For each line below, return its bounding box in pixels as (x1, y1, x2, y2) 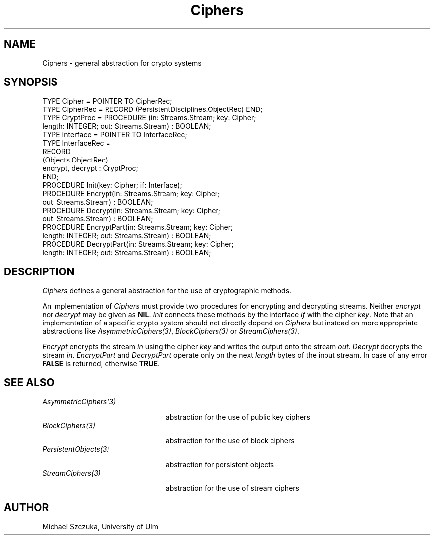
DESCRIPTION (4, 265, 75, 278)
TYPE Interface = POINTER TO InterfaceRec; (42, 130, 187, 139)
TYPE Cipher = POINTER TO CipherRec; (42, 97, 172, 106)
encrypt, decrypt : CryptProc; (42, 164, 138, 173)
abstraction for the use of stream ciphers (165, 484, 299, 493)
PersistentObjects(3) (42, 445, 109, 454)
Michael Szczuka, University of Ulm (42, 522, 159, 531)
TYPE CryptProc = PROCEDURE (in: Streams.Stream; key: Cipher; (42, 113, 256, 122)
